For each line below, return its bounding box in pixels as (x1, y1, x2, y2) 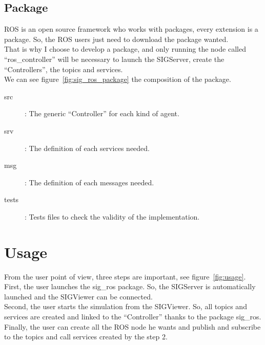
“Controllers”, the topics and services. (4, 63, 123, 74)
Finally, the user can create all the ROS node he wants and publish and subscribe (4, 321, 261, 332)
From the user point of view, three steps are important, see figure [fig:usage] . (4, 271, 246, 282)
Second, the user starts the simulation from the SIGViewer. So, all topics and (4, 301, 247, 312)
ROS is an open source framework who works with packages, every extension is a (4, 24, 258, 34)
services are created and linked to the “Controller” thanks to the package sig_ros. (4, 311, 261, 322)
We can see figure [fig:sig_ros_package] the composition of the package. (4, 74, 231, 84)
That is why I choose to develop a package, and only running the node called (4, 44, 246, 54)
